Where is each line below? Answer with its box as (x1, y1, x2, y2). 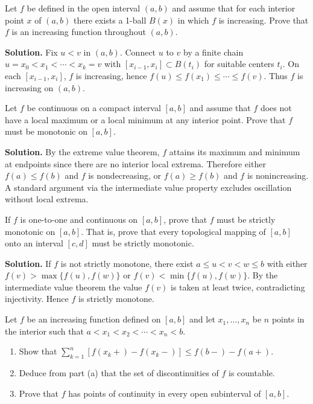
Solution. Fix (5, 45, 58, 58)
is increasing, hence (75, 69, 147, 82)
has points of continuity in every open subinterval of (68, 386, 261, 399)
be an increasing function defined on (27, 313, 161, 325)
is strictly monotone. (78, 292, 154, 305)
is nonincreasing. (247, 169, 309, 182)
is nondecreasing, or (88, 169, 162, 182)
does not (260, 101, 292, 114)
